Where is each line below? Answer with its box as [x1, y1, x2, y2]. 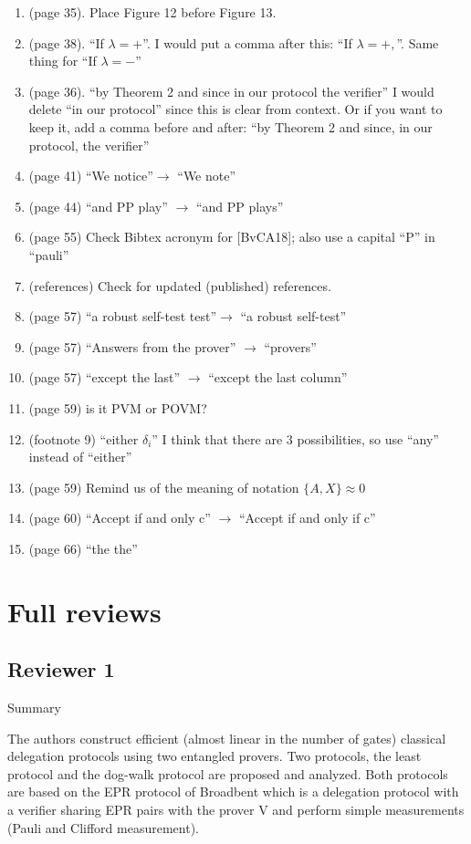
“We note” [177, 166, 236, 185]
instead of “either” [28, 447, 132, 466]
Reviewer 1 [7, 655, 115, 683]
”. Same [396, 33, 439, 52]
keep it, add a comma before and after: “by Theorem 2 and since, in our [28, 117, 433, 136]
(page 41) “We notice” [28, 166, 153, 185]
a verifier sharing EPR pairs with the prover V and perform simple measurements [7, 800, 465, 819]
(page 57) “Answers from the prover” [28, 337, 236, 356]
